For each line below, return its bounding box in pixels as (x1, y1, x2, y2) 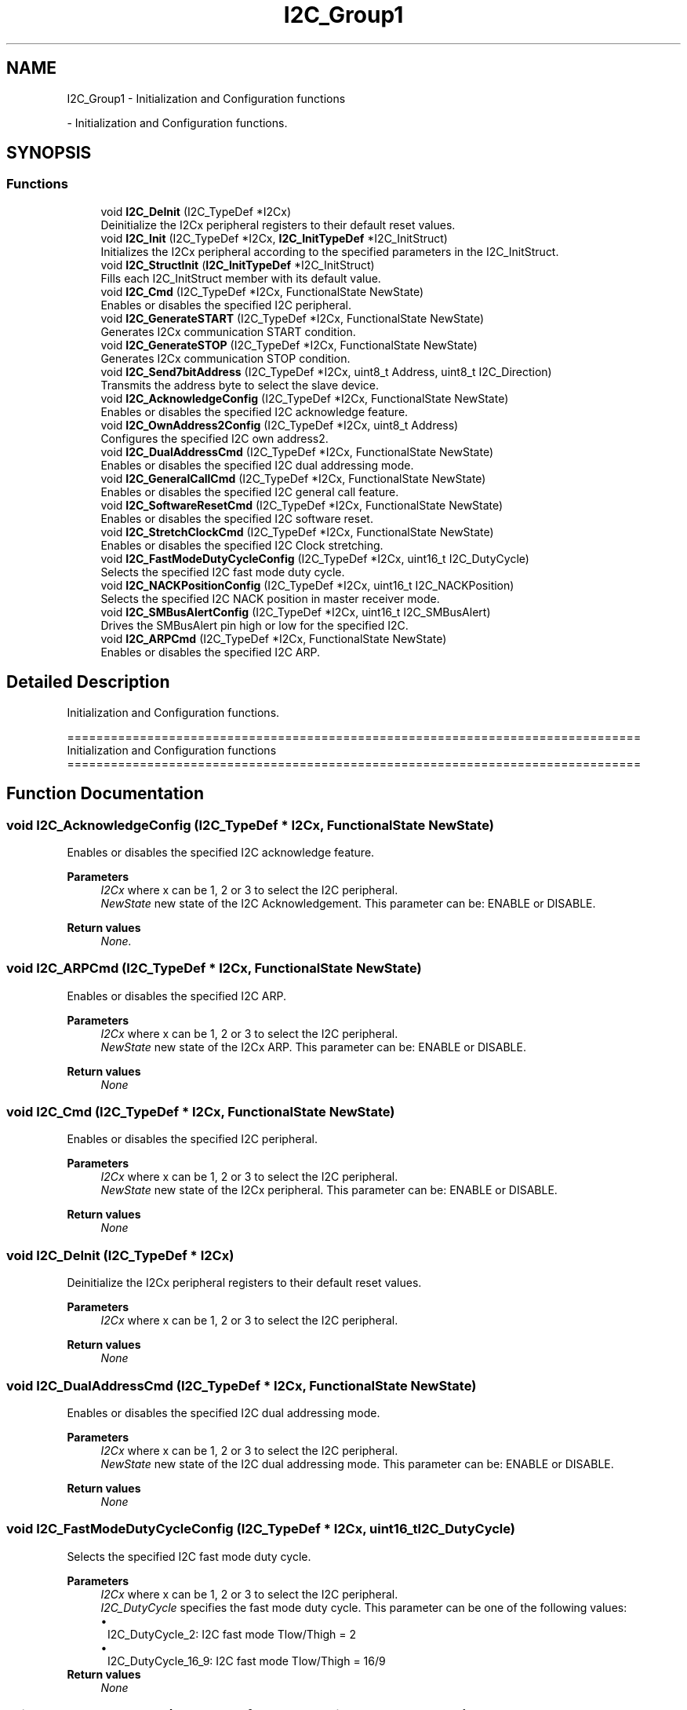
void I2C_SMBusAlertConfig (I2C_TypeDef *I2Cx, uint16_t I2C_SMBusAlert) (100, 605, 491, 619)
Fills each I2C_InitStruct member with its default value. (100, 271, 381, 285)
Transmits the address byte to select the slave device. (100, 378, 380, 392)
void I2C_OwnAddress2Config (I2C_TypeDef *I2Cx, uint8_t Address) (100, 418, 459, 432)
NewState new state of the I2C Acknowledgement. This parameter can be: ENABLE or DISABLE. (100, 896, 596, 910)
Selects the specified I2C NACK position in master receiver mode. (100, 591, 440, 605)
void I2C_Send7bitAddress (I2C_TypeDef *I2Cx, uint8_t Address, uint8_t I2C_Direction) (100, 364, 552, 378)
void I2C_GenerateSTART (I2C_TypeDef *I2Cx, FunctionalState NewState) (100, 311, 485, 325)
